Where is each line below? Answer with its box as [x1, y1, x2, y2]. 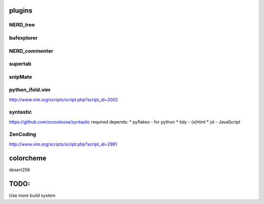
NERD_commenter [9, 47, 53, 54]
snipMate [9, 73, 32, 80]
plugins [9, 6, 33, 15]
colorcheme [9, 154, 46, 162]
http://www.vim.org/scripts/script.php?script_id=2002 [9, 97, 118, 102]
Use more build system [9, 192, 56, 198]
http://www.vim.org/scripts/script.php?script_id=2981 [9, 141, 117, 147]
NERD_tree [9, 21, 35, 28]
